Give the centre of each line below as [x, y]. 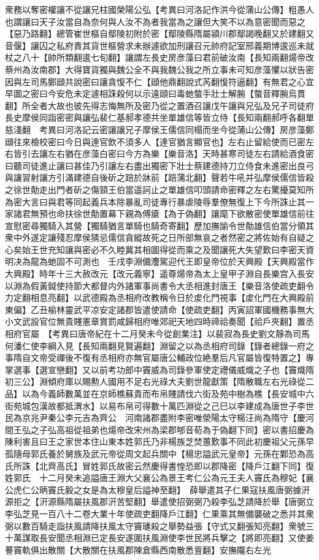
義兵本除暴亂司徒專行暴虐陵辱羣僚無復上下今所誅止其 [198, 201]
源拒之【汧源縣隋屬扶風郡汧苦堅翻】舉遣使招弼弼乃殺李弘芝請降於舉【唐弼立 [159, 501]
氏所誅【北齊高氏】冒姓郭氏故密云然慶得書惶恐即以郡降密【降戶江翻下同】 [155, 465]
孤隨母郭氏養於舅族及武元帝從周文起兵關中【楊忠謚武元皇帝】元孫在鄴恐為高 [159, 453]
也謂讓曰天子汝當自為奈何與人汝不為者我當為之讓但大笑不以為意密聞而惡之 [155, 21]
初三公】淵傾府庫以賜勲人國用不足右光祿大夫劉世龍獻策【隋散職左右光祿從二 [159, 381]
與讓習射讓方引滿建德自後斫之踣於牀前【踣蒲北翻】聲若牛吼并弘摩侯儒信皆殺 [159, 177]
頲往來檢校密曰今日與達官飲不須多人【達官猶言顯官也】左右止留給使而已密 [155, 141]
